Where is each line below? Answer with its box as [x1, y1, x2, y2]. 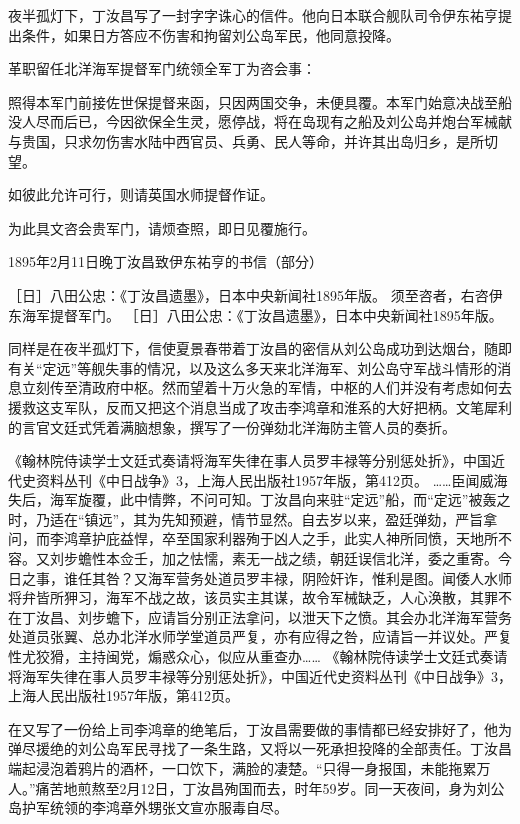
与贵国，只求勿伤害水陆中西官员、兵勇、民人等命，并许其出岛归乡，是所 [8, 130, 484, 151]
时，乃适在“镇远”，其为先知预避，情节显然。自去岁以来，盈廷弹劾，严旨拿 [8, 508, 498, 529]
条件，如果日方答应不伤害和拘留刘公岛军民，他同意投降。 [21, 24, 400, 45]
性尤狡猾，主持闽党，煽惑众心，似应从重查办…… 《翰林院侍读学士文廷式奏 [8, 646, 494, 667]
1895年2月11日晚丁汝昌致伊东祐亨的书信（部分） [8, 251, 323, 272]
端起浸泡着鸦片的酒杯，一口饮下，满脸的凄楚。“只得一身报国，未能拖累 [8, 758, 477, 778]
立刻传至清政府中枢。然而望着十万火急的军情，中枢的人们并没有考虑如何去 [21, 377, 512, 398]
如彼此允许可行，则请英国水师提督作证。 [8, 184, 274, 205]
